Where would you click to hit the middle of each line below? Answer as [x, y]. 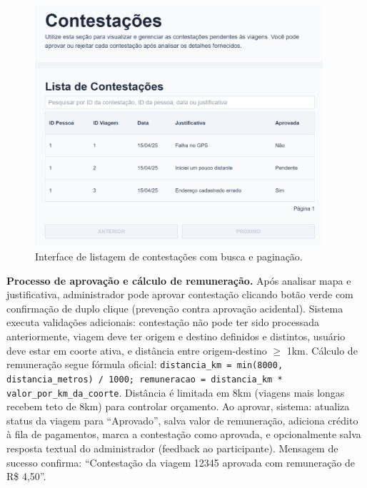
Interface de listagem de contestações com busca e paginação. [169, 256]
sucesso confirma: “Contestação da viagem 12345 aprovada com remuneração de [181, 462]
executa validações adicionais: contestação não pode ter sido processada [163, 322]
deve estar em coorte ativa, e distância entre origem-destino [137, 350]
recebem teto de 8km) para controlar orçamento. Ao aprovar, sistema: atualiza [178, 406]
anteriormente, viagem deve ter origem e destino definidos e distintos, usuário [176, 336]
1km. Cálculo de [322, 350]
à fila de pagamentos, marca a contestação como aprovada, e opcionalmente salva [184, 434]
